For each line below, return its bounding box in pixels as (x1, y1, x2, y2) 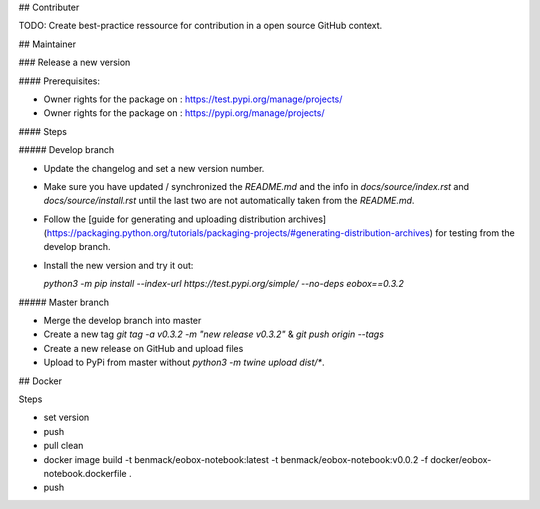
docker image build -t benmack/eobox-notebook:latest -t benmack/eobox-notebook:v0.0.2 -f (43, 453, 429, 465)
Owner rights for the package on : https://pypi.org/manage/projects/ (43, 107, 325, 119)
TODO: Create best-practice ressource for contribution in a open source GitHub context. (18, 20, 383, 32)
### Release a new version (18, 56, 131, 69)
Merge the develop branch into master (43, 315, 202, 327)
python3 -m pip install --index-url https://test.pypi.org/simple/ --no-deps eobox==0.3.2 (43, 278, 405, 290)
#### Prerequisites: (18, 75, 100, 87)
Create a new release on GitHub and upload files (43, 342, 244, 354)
